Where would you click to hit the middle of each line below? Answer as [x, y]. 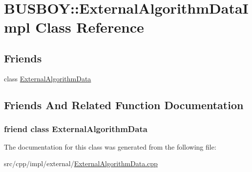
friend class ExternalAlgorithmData [76, 129]
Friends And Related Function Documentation [124, 105]
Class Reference [90, 27]
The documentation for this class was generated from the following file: [110, 147]
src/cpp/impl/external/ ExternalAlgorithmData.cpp [81, 163]
